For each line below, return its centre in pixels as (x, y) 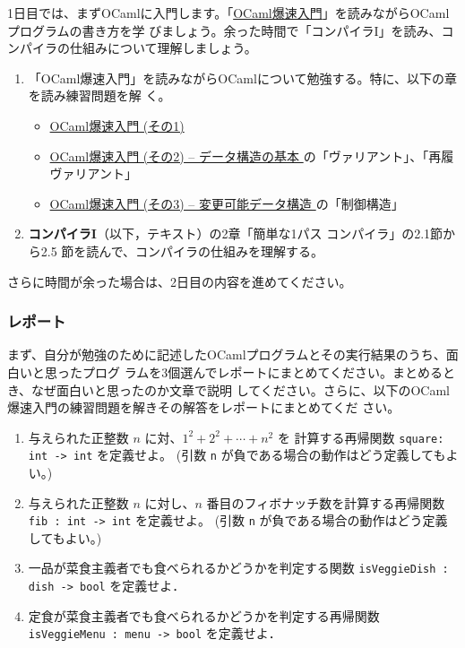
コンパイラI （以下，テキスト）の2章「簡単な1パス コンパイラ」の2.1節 (236, 233)
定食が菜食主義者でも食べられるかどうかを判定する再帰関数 (204, 615)
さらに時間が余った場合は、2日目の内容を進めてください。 (180, 281)
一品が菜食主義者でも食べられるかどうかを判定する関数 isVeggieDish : (238, 568)
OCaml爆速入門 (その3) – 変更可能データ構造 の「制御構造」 (227, 203)
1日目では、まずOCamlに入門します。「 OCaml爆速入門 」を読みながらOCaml (228, 13)
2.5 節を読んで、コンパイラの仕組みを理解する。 (182, 251)
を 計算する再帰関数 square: (361, 437)
